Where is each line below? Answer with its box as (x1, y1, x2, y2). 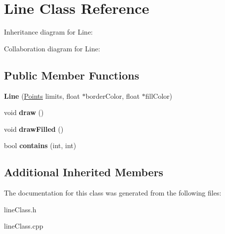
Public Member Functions (4, 67, 139, 82)
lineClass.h (4, 204, 37, 214)
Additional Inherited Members (4, 164, 163, 180)
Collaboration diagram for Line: (4, 43, 100, 53)
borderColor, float (85, 90, 140, 101)
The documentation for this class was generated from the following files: (4, 188, 222, 198)
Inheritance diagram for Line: (4, 27, 93, 37)
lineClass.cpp (4, 221, 43, 231)
